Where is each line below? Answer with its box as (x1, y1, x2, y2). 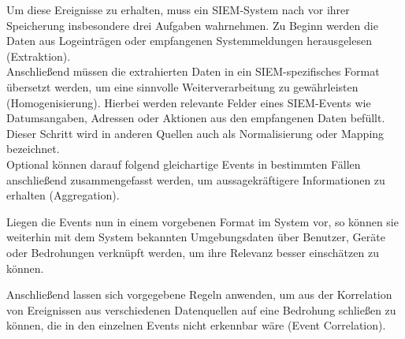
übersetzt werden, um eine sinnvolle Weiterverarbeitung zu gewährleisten (6, 78, 359, 95)
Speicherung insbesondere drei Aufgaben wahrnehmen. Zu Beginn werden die (6, 17, 378, 33)
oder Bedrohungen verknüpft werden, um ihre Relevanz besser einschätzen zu (6, 244, 379, 260)
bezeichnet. (6, 140, 60, 157)
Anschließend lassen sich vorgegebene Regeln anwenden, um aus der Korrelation (6, 286, 392, 303)
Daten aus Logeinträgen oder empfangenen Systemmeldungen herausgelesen (6, 32, 372, 49)
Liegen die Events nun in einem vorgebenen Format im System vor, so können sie (6, 213, 399, 229)
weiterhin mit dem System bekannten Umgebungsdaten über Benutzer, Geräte (6, 229, 385, 245)
